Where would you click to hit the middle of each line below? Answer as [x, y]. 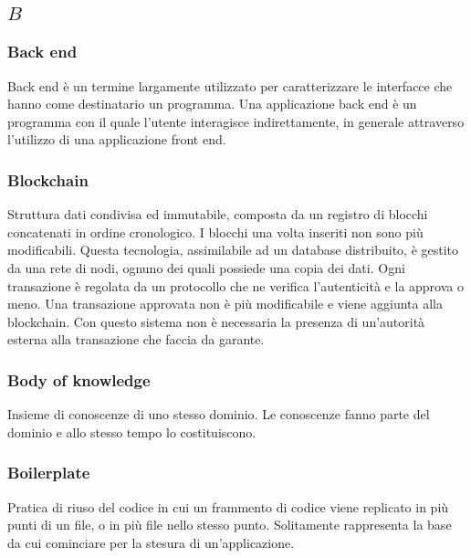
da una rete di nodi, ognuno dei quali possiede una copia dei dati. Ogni [206, 267]
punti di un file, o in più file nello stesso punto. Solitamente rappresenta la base [230, 525]
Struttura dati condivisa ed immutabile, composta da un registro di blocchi [218, 214]
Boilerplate [49, 473]
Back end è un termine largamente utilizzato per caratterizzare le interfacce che [230, 85]
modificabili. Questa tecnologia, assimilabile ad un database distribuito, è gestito [233, 250]
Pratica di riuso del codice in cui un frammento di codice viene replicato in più [228, 506]
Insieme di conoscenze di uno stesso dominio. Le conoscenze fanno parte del [219, 414]
